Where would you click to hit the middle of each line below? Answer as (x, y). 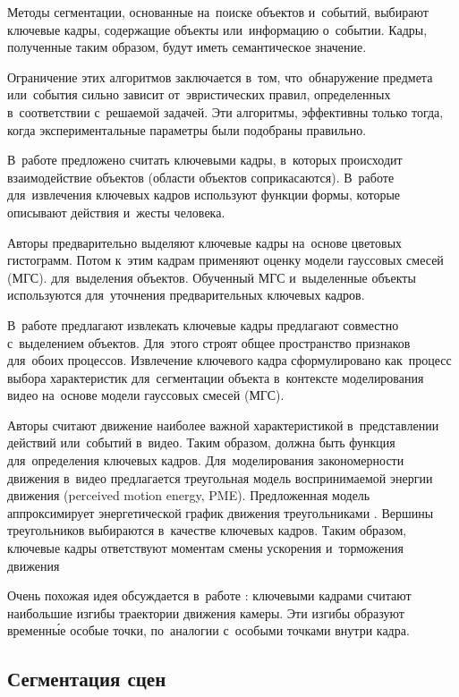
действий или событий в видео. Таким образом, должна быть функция (201, 442)
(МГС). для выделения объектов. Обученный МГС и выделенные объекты (212, 277)
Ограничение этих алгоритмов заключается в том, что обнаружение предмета (220, 76)
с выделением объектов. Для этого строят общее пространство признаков (209, 342)
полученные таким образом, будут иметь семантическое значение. (187, 47)
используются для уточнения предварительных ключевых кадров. (186, 295)
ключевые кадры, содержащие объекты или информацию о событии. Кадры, (217, 29)
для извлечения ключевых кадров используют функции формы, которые (204, 195)
